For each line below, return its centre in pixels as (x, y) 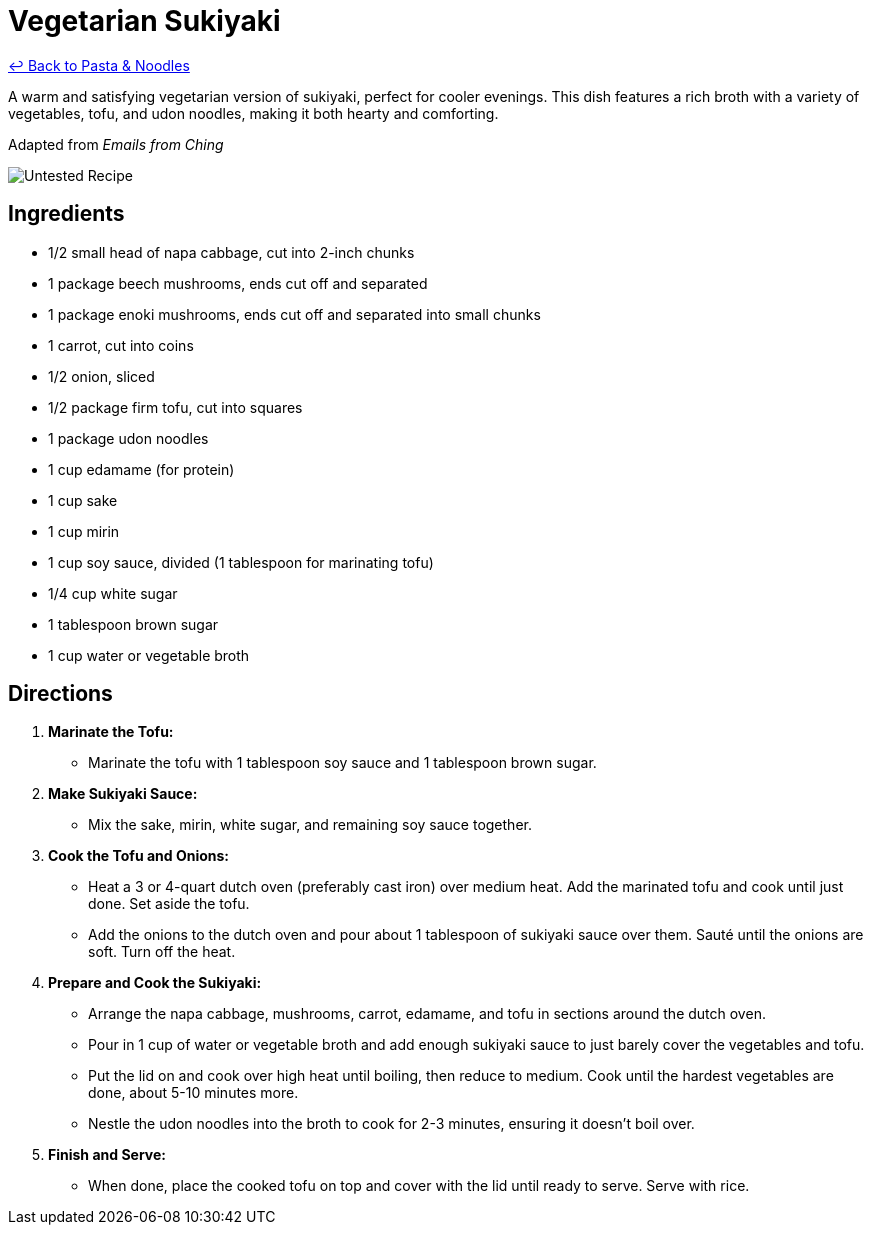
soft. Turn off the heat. (162, 952)
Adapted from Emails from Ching (116, 144)
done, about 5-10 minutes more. (193, 1093)
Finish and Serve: (107, 1155)
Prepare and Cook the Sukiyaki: (155, 983)
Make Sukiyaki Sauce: (123, 794)
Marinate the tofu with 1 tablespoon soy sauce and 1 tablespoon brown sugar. (342, 763)
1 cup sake (83, 500)
